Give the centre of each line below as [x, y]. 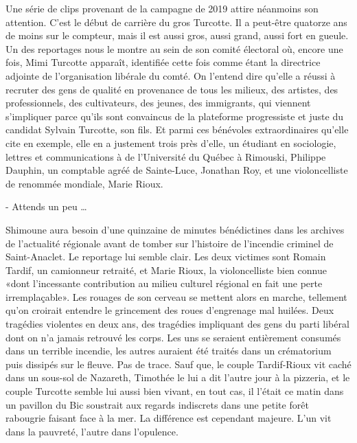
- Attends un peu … [46, 206]
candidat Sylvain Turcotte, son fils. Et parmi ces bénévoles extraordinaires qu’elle [177, 129]
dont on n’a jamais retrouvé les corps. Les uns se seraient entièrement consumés [173, 337]
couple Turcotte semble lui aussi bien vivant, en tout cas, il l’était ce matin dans [175, 391]
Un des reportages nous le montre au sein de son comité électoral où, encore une [174, 48]
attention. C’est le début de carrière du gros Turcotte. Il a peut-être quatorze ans [176, 22]
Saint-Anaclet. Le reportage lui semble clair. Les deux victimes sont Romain [166, 257]
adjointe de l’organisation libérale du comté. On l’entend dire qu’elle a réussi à [171, 75]
